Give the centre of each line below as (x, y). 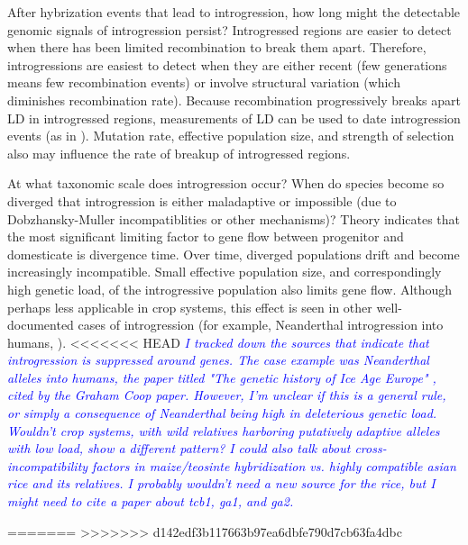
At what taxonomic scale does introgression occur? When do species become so (226, 183)
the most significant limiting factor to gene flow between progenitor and (206, 236)
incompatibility (48, 465)
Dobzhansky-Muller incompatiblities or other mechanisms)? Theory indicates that (234, 218)
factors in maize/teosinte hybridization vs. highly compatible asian (274, 465)
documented (41, 325)
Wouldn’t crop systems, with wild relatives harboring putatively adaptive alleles (224, 430)
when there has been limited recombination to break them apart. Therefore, (217, 47)
